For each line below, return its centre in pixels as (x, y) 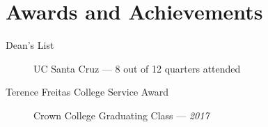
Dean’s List (30, 45)
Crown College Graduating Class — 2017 (121, 115)
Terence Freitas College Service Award (87, 92)
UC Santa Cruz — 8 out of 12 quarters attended (137, 68)
